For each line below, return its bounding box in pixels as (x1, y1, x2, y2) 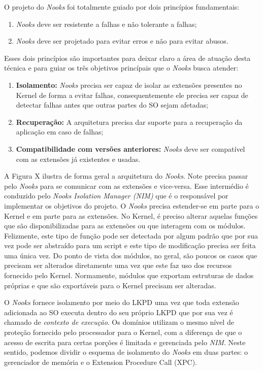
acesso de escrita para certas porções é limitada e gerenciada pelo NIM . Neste (4, 336, 246, 347)
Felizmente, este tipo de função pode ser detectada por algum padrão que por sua (4, 230, 258, 241)
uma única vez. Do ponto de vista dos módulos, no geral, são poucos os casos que (4, 250, 257, 260)
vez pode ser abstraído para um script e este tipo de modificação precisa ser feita (4, 240, 256, 251)
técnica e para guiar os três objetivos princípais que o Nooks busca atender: (4, 62, 239, 73)
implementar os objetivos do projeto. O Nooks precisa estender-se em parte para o (4, 200, 259, 211)
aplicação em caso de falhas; (16, 126, 104, 137)
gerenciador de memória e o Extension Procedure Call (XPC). (4, 356, 198, 367)
